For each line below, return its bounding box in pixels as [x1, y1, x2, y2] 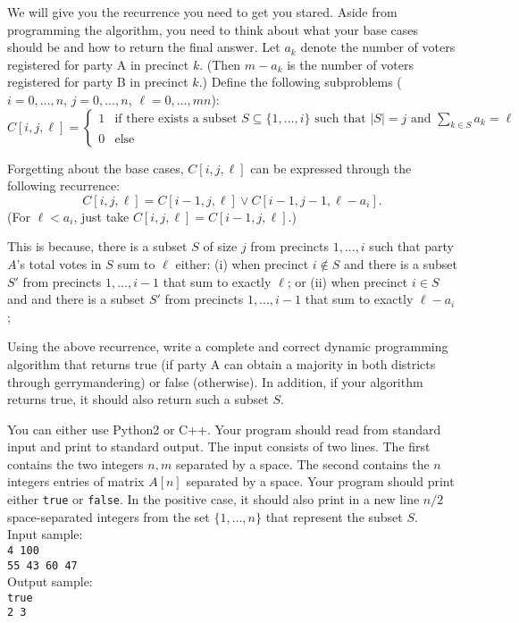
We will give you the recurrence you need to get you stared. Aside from [7, 3, 398, 21]
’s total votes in [16, 254, 102, 273]
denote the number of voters [300, 38, 456, 56]
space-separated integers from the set [7, 507, 210, 526]
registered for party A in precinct [7, 55, 189, 73]
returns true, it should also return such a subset [7, 390, 269, 408]
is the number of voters [287, 55, 414, 73]
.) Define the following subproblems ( [198, 72, 402, 91]
